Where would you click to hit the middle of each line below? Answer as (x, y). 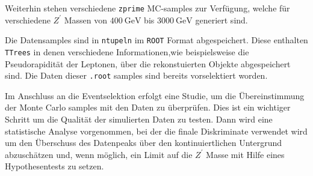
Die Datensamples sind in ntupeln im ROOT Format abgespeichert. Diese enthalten (156, 40)
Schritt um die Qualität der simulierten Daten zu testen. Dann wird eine (139, 119)
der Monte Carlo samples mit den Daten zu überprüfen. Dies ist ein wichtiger (148, 107)
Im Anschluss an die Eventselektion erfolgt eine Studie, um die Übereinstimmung (155, 95)
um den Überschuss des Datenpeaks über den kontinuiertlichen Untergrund (144, 143)
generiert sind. (222, 20)
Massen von (85, 20)
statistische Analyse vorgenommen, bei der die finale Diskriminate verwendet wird (156, 131)
